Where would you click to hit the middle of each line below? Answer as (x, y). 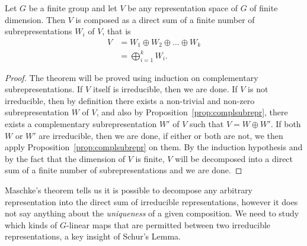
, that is (116, 31)
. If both (286, 123)
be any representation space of (183, 8)
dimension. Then (35, 19)
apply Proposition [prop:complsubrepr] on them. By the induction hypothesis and (154, 147)
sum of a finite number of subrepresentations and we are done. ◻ (124, 170)
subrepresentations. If (44, 89)
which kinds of (31, 224)
